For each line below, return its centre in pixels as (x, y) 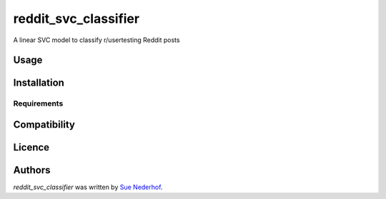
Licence (31, 147)
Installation (39, 83)
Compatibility (44, 124)
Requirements (38, 103)
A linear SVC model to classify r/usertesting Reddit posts (96, 40)
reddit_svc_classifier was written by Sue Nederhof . (88, 187)
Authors (32, 170)
